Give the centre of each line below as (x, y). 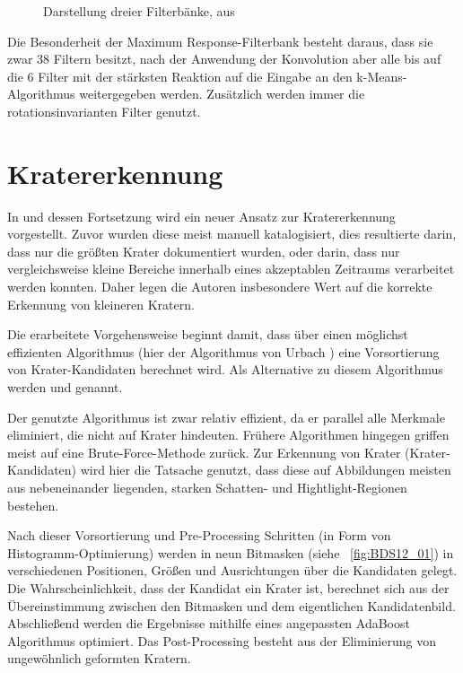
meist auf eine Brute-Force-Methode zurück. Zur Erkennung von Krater (204, 452)
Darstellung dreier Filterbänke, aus (139, 11)
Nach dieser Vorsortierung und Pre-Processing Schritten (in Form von (199, 535)
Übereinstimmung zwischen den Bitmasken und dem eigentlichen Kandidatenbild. (231, 605)
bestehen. (33, 505)
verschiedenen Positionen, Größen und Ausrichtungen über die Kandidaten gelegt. (232, 570)
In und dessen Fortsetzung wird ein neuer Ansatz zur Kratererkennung (201, 216)
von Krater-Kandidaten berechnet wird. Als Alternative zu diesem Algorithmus (225, 369)
